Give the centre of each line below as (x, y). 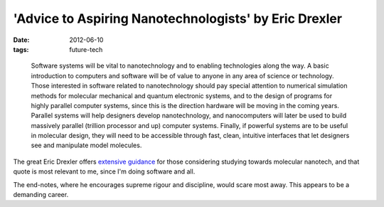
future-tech (86, 49)
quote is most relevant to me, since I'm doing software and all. (104, 171)
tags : (21, 49)
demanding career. (41, 195)
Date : (21, 40)
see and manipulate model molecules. (86, 145)
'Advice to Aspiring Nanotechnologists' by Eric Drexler (178, 18)
